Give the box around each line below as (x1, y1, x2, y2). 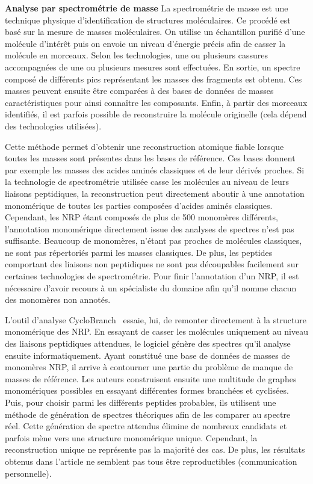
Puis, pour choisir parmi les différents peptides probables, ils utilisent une (5, 396, 276, 408)
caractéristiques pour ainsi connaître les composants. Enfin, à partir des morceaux (5, 96, 308, 108)
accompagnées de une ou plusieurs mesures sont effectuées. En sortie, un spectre (5, 60, 300, 73)
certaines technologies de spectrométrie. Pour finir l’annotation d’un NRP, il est (5, 270, 299, 282)
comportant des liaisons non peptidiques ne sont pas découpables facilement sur (5, 258, 299, 270)
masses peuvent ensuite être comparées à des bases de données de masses (5, 84, 274, 97)
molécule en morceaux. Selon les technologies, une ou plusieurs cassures (5, 49, 268, 61)
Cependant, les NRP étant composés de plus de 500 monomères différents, (5, 211, 278, 223)
